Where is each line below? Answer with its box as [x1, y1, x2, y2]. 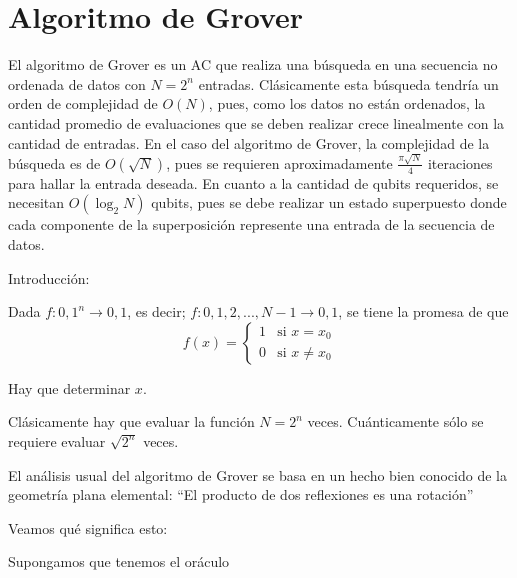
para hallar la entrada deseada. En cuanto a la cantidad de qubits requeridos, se [8, 172, 499, 193]
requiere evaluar [8, 430, 106, 451]
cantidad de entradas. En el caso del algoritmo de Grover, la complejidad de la [8, 132, 490, 153]
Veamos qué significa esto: [8, 517, 168, 538]
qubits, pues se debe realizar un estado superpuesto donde [151, 192, 507, 213]
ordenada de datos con [8, 73, 146, 94]
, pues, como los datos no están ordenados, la [208, 93, 486, 114]
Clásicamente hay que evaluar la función [8, 411, 255, 432]
